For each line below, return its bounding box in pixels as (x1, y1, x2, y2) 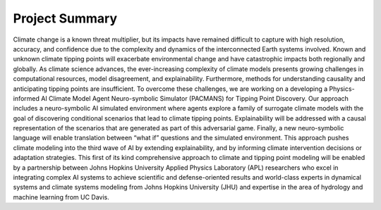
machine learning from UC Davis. (13, 192, 109, 201)
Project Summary (13, 11, 118, 26)
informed (13, 94, 40, 102)
